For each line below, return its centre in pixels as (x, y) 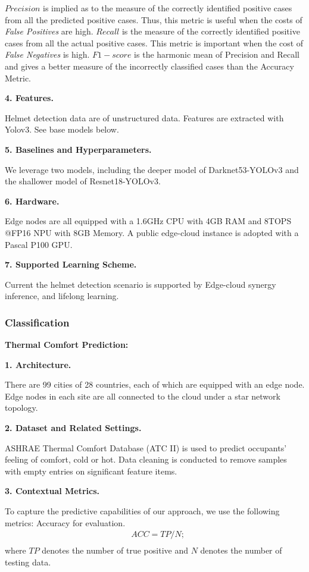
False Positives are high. (49, 31)
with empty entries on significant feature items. (91, 471)
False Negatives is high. (47, 54)
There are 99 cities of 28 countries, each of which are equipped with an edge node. (155, 384)
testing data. (28, 562)
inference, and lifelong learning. (62, 296)
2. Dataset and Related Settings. (73, 428)
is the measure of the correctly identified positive (211, 31)
